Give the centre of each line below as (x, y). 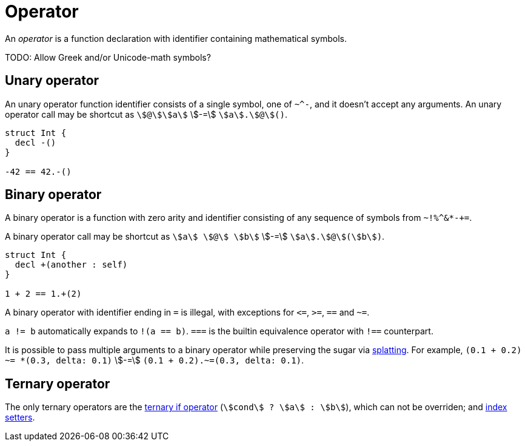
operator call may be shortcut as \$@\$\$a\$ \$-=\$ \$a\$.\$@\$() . (146, 114)
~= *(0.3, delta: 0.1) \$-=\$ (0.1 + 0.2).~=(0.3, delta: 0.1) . (155, 360)
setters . (20, 417)
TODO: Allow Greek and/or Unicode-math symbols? (108, 57)
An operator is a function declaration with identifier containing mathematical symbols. (176, 38)
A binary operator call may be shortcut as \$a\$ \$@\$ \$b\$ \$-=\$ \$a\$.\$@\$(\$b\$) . (195, 237)
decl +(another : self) (71, 265)
